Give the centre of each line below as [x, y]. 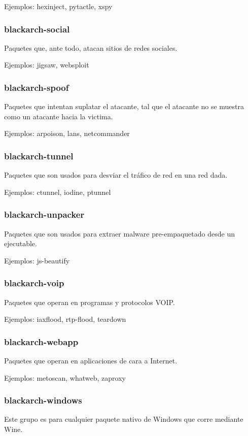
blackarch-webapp [41, 341]
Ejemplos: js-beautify [37, 260]
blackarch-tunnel [39, 156]
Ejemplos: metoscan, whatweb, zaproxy [65, 377]
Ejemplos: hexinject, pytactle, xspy [58, 6]
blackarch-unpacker [44, 214]
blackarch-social [37, 29]
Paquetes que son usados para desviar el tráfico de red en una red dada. [116, 175]
